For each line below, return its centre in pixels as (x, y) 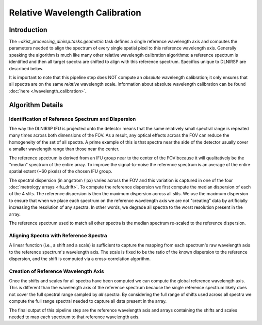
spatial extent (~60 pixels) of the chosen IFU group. (61, 171)
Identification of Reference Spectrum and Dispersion (73, 119)
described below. (26, 68)
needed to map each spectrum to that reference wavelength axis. (74, 317)
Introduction (28, 30)
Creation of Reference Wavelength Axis (57, 271)
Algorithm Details (36, 105)
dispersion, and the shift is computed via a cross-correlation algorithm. (80, 259)
